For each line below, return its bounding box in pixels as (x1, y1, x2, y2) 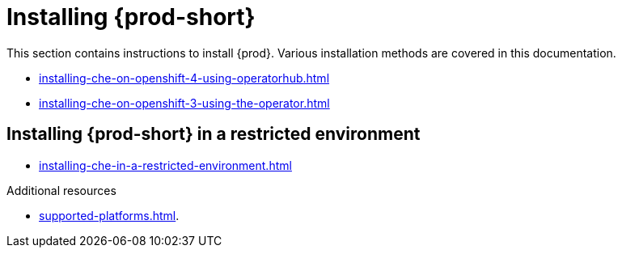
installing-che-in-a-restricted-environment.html (39, 158, 292, 172)
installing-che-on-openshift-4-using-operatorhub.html (39, 70, 330, 85)
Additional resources (6, 183, 116, 197)
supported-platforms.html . (39, 208, 180, 222)
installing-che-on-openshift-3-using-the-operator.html (39, 95, 330, 110)
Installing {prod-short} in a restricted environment (6, 124, 421, 145)
